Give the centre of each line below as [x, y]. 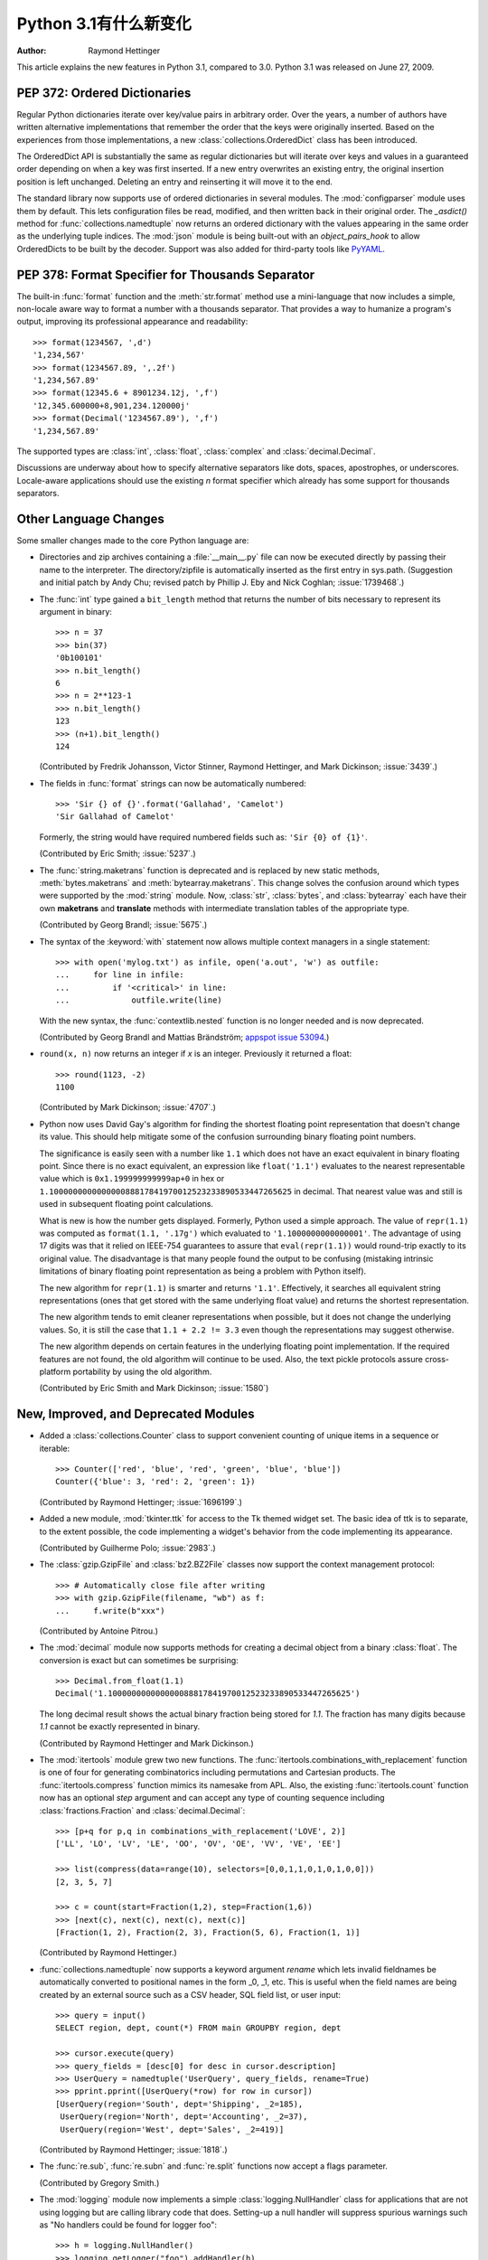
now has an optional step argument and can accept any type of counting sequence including [212, 1798]
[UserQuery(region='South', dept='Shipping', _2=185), [179, 2104]
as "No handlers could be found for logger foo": [128, 2225]
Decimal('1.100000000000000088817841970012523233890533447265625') [208, 1694]
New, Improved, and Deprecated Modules [136, 1414]
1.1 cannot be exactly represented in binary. [120, 1727]
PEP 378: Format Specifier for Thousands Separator [166, 274]
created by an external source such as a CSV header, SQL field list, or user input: [190, 1994]
